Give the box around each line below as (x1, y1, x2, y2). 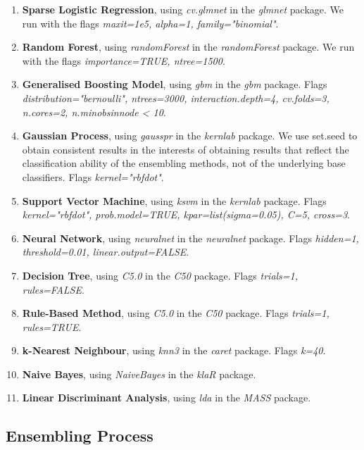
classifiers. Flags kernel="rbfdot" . (22, 169, 164, 184)
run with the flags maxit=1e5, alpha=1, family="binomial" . (22, 15, 279, 30)
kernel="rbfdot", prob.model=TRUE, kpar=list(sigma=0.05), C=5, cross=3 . (22, 207, 351, 222)
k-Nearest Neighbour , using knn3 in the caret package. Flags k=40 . (22, 343, 326, 358)
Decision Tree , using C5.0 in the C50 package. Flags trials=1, (22, 268, 299, 282)
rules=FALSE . (22, 282, 84, 296)
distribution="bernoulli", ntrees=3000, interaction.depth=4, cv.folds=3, (22, 90, 330, 105)
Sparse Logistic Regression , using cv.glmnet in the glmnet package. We (22, 2, 344, 16)
